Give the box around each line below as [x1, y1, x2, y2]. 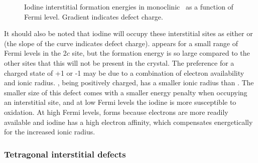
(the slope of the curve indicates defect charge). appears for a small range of [4, 38, 238, 48]
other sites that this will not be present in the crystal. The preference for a [4, 57, 234, 68]
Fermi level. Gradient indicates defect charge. [24, 11, 163, 22]
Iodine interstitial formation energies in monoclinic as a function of [24, 2, 233, 12]
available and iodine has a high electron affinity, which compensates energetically [4, 116, 253, 127]
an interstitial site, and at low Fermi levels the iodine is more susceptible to [4, 97, 236, 107]
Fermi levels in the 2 [4, 48, 67, 58]
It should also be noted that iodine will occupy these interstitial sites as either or [4, 28, 253, 39]
